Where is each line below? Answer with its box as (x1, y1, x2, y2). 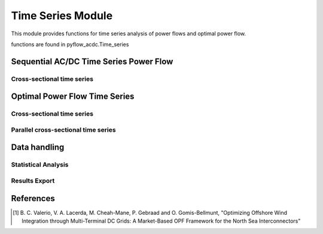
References (11, 193, 55, 203)
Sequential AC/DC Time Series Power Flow (11, 56, 173, 66)
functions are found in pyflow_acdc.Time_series (11, 41, 129, 48)
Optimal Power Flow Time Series (11, 92, 135, 102)
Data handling (11, 142, 65, 153)
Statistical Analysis (11, 160, 69, 169)
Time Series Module (11, 9, 113, 22)
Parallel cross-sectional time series (11, 126, 116, 134)
